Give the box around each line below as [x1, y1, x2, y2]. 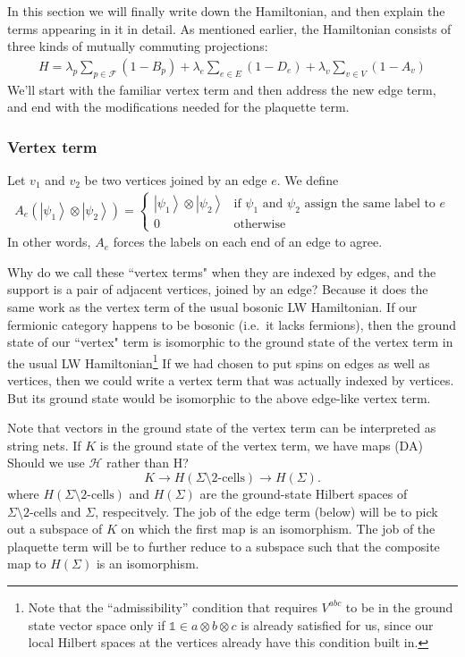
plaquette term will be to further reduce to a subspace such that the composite [7, 536, 440, 555]
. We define [276, 171, 339, 190]
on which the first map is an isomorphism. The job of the [121, 519, 435, 538]
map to [7, 554, 46, 573]
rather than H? [106, 453, 189, 472]
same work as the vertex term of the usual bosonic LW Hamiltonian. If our [7, 297, 418, 316]
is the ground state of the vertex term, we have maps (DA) [99, 435, 423, 454]
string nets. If [7, 435, 81, 454]
